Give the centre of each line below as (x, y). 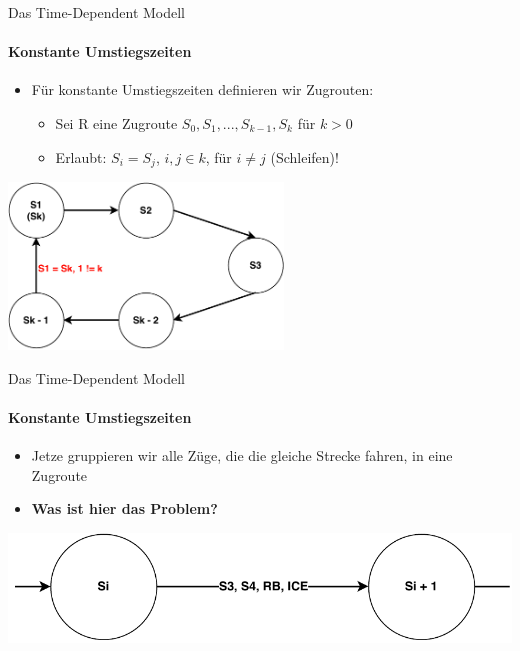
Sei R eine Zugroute (116, 122)
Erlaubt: (81, 156)
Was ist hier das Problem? (124, 508)
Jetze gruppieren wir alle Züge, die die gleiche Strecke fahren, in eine (242, 455)
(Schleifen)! (304, 156)
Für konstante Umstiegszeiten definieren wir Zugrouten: (202, 89)
